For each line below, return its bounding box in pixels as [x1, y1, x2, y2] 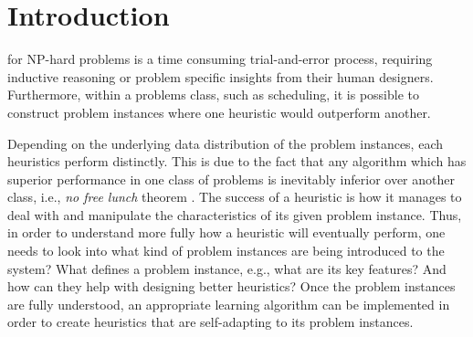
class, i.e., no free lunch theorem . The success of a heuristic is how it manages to [7, 187, 462, 206]
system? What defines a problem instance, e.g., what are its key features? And [7, 258, 447, 278]
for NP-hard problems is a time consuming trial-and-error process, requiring [7, 49, 433, 68]
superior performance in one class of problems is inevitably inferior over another [7, 169, 455, 188]
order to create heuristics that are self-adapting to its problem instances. [7, 312, 414, 332]
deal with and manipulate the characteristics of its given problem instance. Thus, [7, 205, 462, 224]
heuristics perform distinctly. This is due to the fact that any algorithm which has [7, 152, 467, 171]
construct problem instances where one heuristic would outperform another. [7, 102, 431, 121]
